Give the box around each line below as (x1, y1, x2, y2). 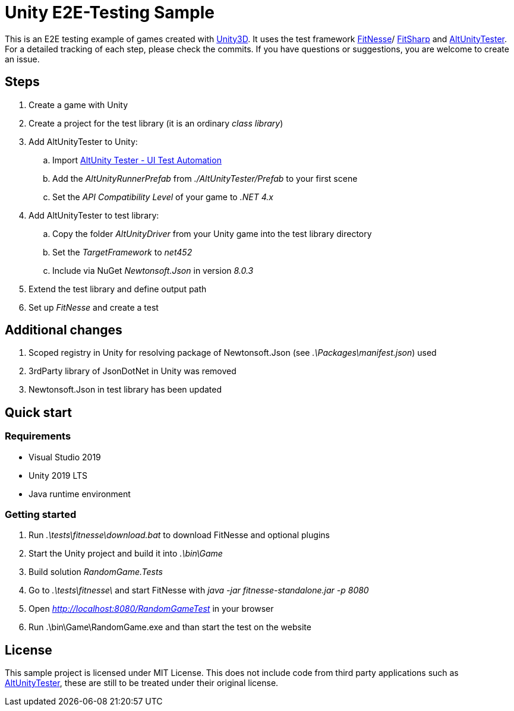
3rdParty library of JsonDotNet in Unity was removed (29, 366, 236, 377)
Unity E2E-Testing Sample (5, 2, 215, 23)
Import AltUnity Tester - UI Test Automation (52, 154, 222, 165)
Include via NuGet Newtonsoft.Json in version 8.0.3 (52, 265, 254, 276)
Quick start (5, 405, 72, 420)
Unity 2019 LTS (29, 470, 88, 481)
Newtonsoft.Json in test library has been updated (29, 384, 222, 395)
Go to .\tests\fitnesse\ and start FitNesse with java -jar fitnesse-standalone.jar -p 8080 (29, 585, 369, 596)
